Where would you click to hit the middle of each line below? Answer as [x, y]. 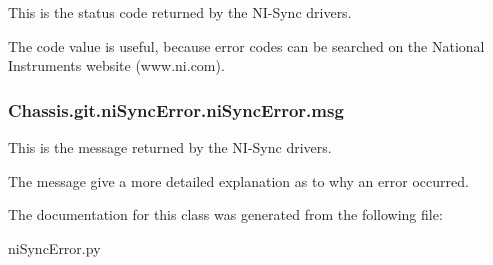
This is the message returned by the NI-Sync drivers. [170, 147]
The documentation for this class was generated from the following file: [225, 214]
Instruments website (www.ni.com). [116, 65]
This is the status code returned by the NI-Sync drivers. [180, 12]
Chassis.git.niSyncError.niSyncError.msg [176, 109]
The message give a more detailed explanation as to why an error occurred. [238, 180]
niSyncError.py [54, 247]
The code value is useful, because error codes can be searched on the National [246, 45]
